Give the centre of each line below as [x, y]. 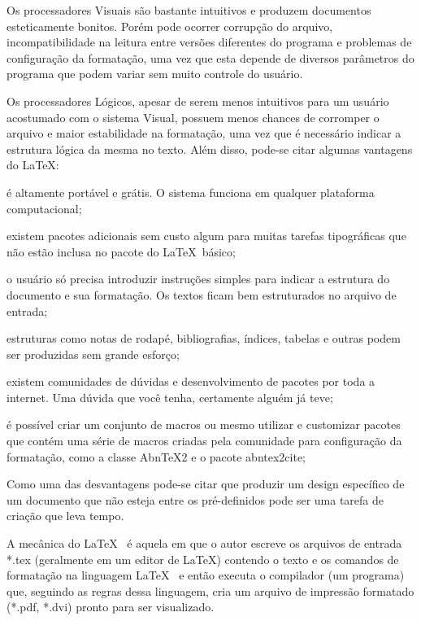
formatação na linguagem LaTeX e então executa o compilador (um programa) [206, 575]
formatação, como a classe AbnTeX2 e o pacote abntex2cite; [156, 456]
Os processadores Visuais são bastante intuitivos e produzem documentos [189, 10]
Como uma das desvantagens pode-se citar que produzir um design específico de [206, 484]
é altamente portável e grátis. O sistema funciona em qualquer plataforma [191, 192]
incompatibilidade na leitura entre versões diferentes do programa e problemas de [209, 42]
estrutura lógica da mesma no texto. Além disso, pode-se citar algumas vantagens [210, 149]
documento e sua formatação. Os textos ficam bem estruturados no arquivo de [202, 294]
